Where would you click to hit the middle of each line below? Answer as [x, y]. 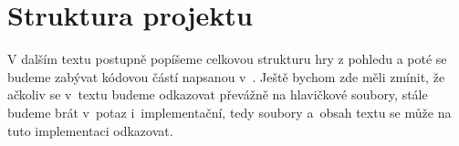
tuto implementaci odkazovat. [90, 130]
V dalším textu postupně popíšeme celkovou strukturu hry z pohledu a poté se [227, 59]
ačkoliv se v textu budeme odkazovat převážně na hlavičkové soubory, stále [218, 94]
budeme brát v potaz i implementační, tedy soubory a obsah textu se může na [229, 112]
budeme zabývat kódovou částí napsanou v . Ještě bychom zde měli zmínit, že [226, 76]
